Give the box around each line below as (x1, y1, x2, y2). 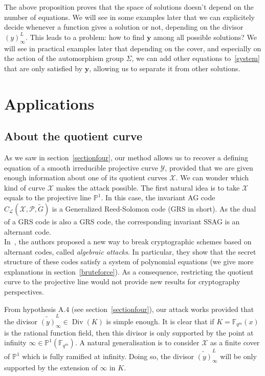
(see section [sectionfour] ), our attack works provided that (71, 303, 254, 314)
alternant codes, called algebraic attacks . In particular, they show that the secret (4, 246, 256, 257)
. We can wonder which (175, 172, 249, 183)
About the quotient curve (4, 128, 142, 144)
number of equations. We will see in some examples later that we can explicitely (4, 11, 255, 22)
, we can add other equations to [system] (131, 53, 260, 64)
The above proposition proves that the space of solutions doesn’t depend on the (4, 2, 254, 12)
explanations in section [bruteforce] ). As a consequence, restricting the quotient (4, 266, 254, 277)
